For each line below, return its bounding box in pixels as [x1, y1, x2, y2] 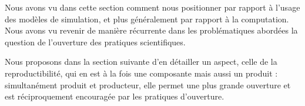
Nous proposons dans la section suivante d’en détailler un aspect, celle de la [5, 55, 277, 68]
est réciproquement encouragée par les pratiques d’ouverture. [5, 90, 224, 102]
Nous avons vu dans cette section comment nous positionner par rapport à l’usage [5, 1, 300, 13]
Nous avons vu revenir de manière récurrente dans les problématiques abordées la [5, 24, 298, 37]
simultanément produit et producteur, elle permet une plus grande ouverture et [5, 78, 291, 91]
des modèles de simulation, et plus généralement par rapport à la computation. [5, 12, 289, 25]
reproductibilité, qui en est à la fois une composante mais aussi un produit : [5, 67, 278, 79]
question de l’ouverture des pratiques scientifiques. [5, 35, 186, 48]
